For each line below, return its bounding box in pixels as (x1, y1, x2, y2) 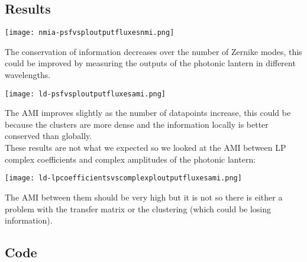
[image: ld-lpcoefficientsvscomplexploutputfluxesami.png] (5, 174, 242, 183)
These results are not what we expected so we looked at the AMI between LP (5, 141, 286, 154)
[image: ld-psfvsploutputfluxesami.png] (5, 89, 166, 98)
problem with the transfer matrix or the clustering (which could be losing (5, 202, 272, 215)
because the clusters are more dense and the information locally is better (5, 118, 269, 130)
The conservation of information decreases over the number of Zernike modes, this (5, 45, 302, 57)
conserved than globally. (5, 130, 92, 142)
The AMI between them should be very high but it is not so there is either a (5, 190, 283, 203)
